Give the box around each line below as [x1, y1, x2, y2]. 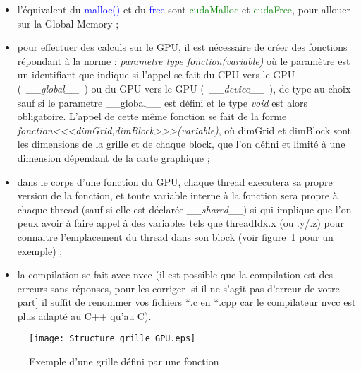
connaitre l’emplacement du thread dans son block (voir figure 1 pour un [17, 229, 334, 244]
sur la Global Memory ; [17, 16, 119, 30]
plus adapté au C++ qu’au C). [17, 308, 152, 323]
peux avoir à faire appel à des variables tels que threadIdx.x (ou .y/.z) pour [17, 215, 345, 230]
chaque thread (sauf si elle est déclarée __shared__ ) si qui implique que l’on [17, 201, 352, 216]
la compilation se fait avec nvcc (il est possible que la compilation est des [17, 267, 334, 282]
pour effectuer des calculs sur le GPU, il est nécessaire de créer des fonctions [17, 40, 348, 54]
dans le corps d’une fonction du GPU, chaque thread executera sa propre [17, 174, 333, 189]
